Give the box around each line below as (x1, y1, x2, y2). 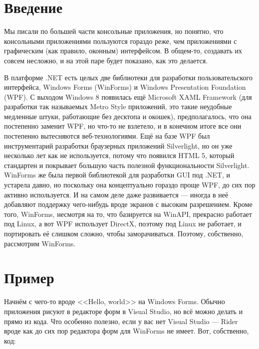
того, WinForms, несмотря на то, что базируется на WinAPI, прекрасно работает (4, 208, 252, 219)
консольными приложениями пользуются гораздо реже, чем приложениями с (4, 35, 237, 46)
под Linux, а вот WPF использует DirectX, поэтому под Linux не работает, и (4, 218, 242, 229)
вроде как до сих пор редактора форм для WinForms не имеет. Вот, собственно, (4, 326, 249, 336)
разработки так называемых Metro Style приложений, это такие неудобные (4, 101, 232, 112)
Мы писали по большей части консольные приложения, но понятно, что (4, 26, 224, 36)
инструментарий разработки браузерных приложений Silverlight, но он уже (4, 140, 233, 151)
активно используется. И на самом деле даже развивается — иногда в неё (4, 189, 229, 199)
